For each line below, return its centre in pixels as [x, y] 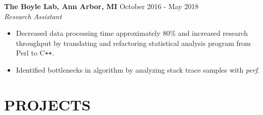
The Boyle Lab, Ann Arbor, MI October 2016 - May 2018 [101, 6]
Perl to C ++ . [35, 53]
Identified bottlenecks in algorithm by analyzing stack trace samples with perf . [138, 70]
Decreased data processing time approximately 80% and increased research [132, 33]
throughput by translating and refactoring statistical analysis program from [133, 43]
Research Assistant [33, 16]
